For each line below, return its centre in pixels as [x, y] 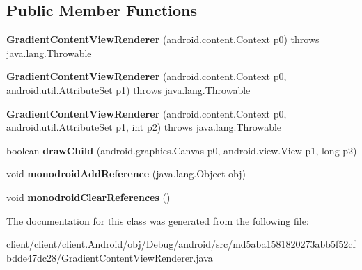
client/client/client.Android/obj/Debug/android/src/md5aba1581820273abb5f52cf [181, 244]
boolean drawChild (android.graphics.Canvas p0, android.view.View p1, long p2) [182, 150]
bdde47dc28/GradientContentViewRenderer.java [110, 257]
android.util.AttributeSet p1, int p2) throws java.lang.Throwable [144, 127]
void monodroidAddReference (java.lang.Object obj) [126, 174]
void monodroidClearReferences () [88, 197]
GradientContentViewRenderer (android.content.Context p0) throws [163, 39]
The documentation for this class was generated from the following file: [158, 220]
